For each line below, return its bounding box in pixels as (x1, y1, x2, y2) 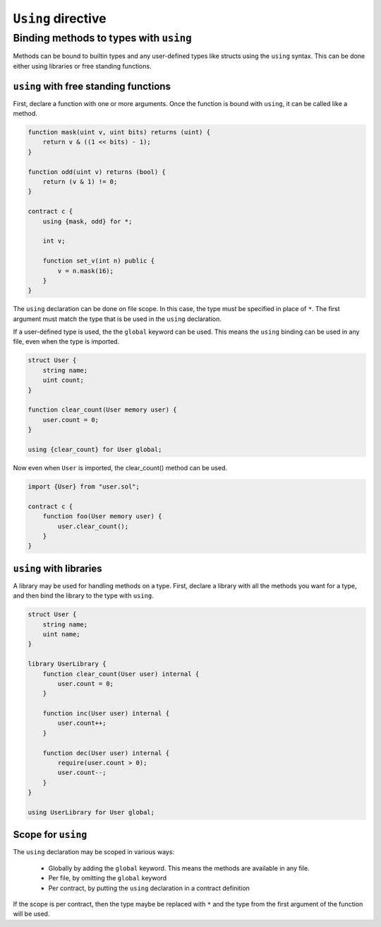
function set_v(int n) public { (42, 257, 155, 265)
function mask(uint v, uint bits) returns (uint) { (28, 128, 211, 136)
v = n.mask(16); (57, 267, 114, 275)
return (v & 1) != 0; (42, 177, 118, 186)
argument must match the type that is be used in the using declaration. (13, 315, 222, 323)
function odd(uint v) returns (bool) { (28, 168, 166, 176)
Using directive (13, 11, 107, 26)
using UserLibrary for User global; (28, 808, 155, 816)
